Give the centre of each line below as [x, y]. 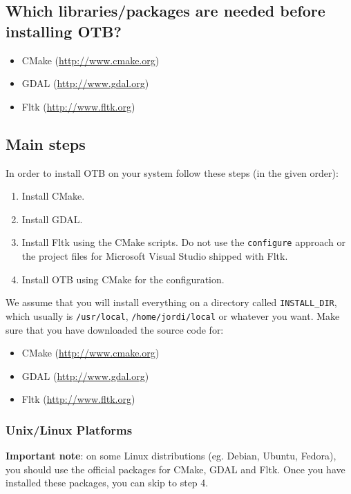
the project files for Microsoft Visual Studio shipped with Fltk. [155, 256]
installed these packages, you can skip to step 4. [107, 483]
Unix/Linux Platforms [69, 429]
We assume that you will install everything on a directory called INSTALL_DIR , [171, 302]
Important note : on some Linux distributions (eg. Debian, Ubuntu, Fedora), [171, 456]
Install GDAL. [52, 219]
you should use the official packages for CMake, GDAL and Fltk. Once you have [175, 469]
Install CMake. [53, 196]
